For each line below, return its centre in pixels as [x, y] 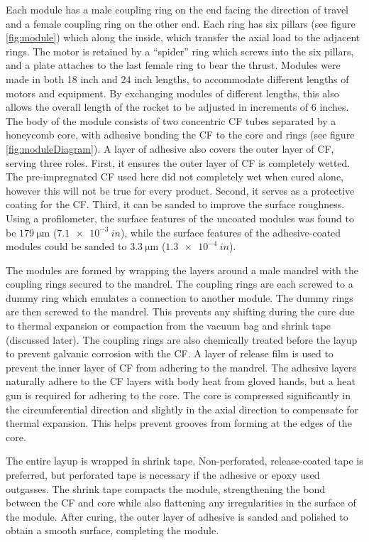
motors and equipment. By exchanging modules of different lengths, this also [172, 93]
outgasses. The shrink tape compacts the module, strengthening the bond [166, 488]
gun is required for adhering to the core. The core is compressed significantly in [178, 395]
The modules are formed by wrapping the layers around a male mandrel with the [182, 270]
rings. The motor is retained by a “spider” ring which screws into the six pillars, [180, 51]
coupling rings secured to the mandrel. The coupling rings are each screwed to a [180, 284]
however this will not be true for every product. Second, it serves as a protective [180, 190]
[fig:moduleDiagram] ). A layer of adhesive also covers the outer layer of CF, [170, 148]
